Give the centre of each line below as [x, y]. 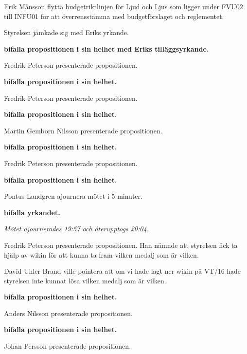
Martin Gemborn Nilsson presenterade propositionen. [83, 130]
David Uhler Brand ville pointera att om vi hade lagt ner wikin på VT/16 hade [123, 271]
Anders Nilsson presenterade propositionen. [69, 313]
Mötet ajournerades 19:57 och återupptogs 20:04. [76, 229]
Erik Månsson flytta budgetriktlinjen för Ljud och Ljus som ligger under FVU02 [123, 6]
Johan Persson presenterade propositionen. [68, 346]
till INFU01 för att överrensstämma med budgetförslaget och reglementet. [114, 16]
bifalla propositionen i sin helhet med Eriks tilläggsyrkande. [106, 48]
